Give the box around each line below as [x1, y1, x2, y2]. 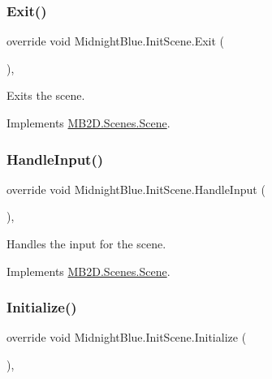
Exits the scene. [6, 87, 85, 104]
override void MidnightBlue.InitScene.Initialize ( [6, 329, 247, 346]
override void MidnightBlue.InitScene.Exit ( [6, 32, 225, 50]
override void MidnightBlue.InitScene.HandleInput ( [6, 180, 266, 197]
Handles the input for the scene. [6, 235, 166, 252]
